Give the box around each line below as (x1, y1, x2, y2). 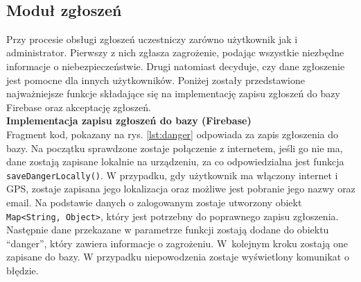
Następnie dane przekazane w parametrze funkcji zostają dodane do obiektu (6, 222, 329, 237)
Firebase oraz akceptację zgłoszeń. (6, 99, 151, 114)
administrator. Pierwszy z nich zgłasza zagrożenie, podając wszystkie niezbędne (6, 45, 344, 60)
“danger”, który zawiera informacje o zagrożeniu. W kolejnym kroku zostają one (6, 235, 349, 250)
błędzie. (6, 263, 39, 278)
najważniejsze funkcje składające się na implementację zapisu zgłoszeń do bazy (6, 86, 340, 101)
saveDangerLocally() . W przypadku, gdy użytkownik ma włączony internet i (6, 167, 338, 182)
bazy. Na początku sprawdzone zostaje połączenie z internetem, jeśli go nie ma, (6, 140, 343, 155)
